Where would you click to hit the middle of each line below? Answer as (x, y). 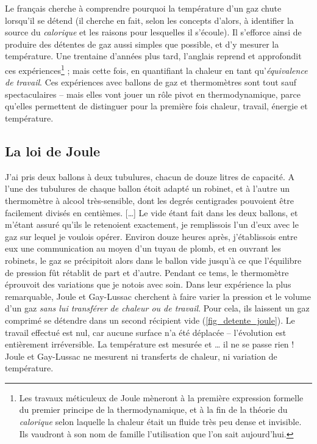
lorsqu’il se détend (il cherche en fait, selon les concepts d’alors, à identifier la (149, 20)
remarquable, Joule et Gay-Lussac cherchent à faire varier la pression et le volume (158, 296)
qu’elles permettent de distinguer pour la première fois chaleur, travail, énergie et (156, 106)
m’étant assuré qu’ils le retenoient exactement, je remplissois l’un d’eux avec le (152, 224)
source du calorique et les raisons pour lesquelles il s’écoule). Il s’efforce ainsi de (153, 32)
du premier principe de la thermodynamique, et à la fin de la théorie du (153, 409)
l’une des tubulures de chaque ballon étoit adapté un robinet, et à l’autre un (147, 188)
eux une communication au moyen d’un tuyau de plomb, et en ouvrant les (143, 248)
